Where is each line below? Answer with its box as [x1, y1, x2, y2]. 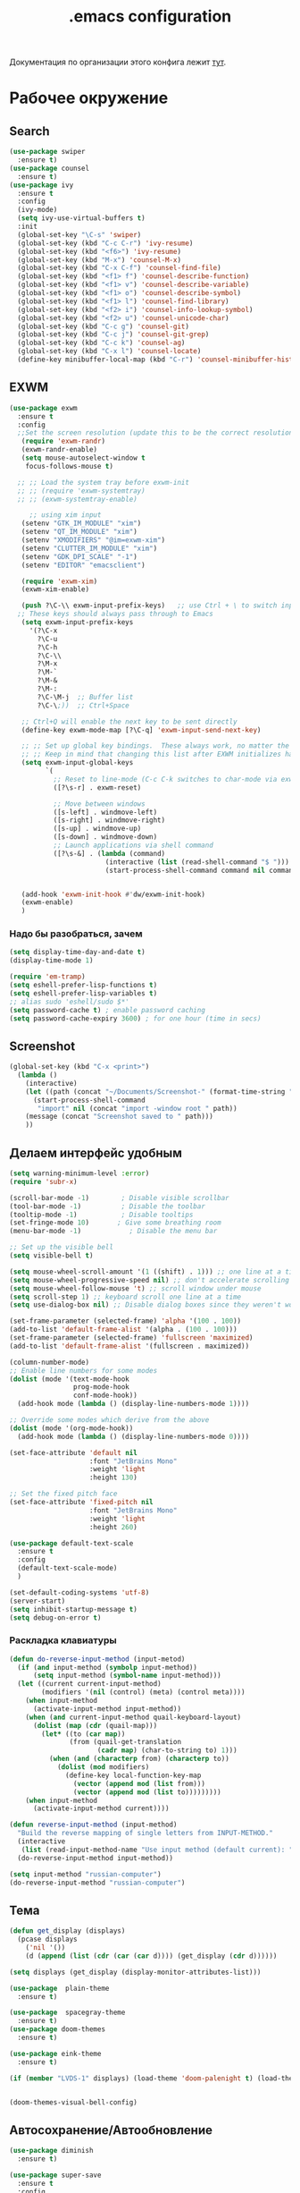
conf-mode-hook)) [72, 1391, 138, 1401]
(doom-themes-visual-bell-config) [9, 2097, 138, 2107]
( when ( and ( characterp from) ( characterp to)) [48, 1755, 229, 1764]
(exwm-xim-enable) [21, 585, 90, 594]
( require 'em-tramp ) [9, 972, 87, 981]
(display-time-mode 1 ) [9, 956, 94, 965]
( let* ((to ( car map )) [41, 1729, 126, 1739]
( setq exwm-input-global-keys [21, 758, 134, 767]
